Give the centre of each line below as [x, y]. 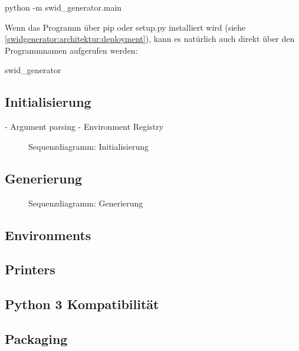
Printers [30, 269]
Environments [48, 234]
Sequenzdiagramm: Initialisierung [88, 146]
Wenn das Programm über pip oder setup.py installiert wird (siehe [125, 27]
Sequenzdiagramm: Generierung [86, 203]
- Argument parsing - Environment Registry [84, 127]
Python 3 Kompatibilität [82, 304]
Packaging [36, 338]
